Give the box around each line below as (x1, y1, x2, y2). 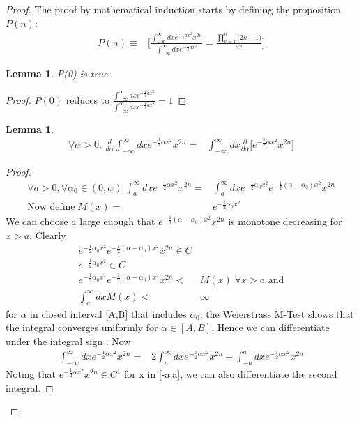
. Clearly (29, 227, 66, 242)
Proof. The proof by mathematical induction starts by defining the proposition (6, 2, 342, 16)
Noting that (6, 367, 56, 381)
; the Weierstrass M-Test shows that (199, 306, 354, 321)
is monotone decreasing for (228, 214, 342, 229)
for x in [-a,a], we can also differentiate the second (124, 367, 337, 381)
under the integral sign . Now (6, 333, 131, 348)
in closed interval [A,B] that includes (30, 306, 187, 321)
